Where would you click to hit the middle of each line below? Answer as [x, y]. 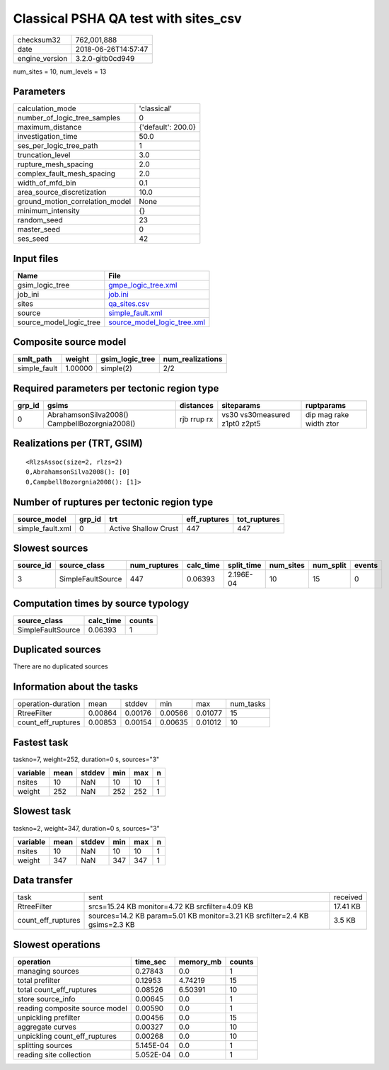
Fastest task [41, 742]
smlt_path [35, 359]
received [348, 897]
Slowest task [42, 811]
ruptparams [326, 405]
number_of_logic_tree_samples [69, 118]
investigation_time [47, 137]
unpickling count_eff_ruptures [67, 1036]
